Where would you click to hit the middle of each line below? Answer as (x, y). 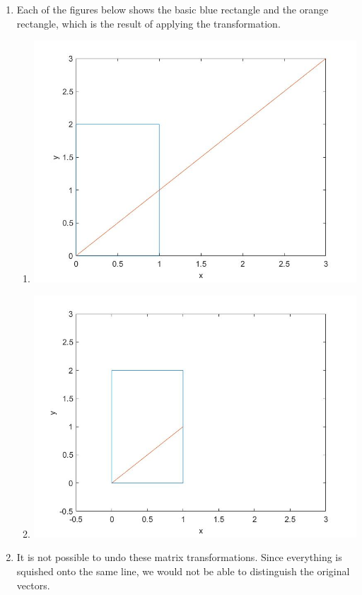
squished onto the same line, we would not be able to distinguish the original (183, 571)
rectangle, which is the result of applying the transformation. (148, 23)
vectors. (33, 585)
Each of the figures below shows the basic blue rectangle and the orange (173, 9)
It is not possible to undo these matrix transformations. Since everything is (179, 557)
